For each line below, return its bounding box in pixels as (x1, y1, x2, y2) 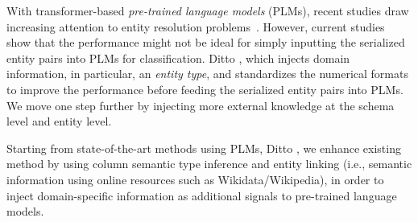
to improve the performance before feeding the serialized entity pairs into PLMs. (6, 80, 404, 97)
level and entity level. (6, 113, 112, 129)
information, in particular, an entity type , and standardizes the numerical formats (6, 65, 408, 82)
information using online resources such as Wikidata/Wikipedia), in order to (6, 171, 384, 187)
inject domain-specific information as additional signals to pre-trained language (6, 187, 397, 203)
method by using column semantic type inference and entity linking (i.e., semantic (6, 155, 412, 172)
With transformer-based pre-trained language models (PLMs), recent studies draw (6, 2, 409, 18)
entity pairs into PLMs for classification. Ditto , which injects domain (6, 49, 350, 66)
